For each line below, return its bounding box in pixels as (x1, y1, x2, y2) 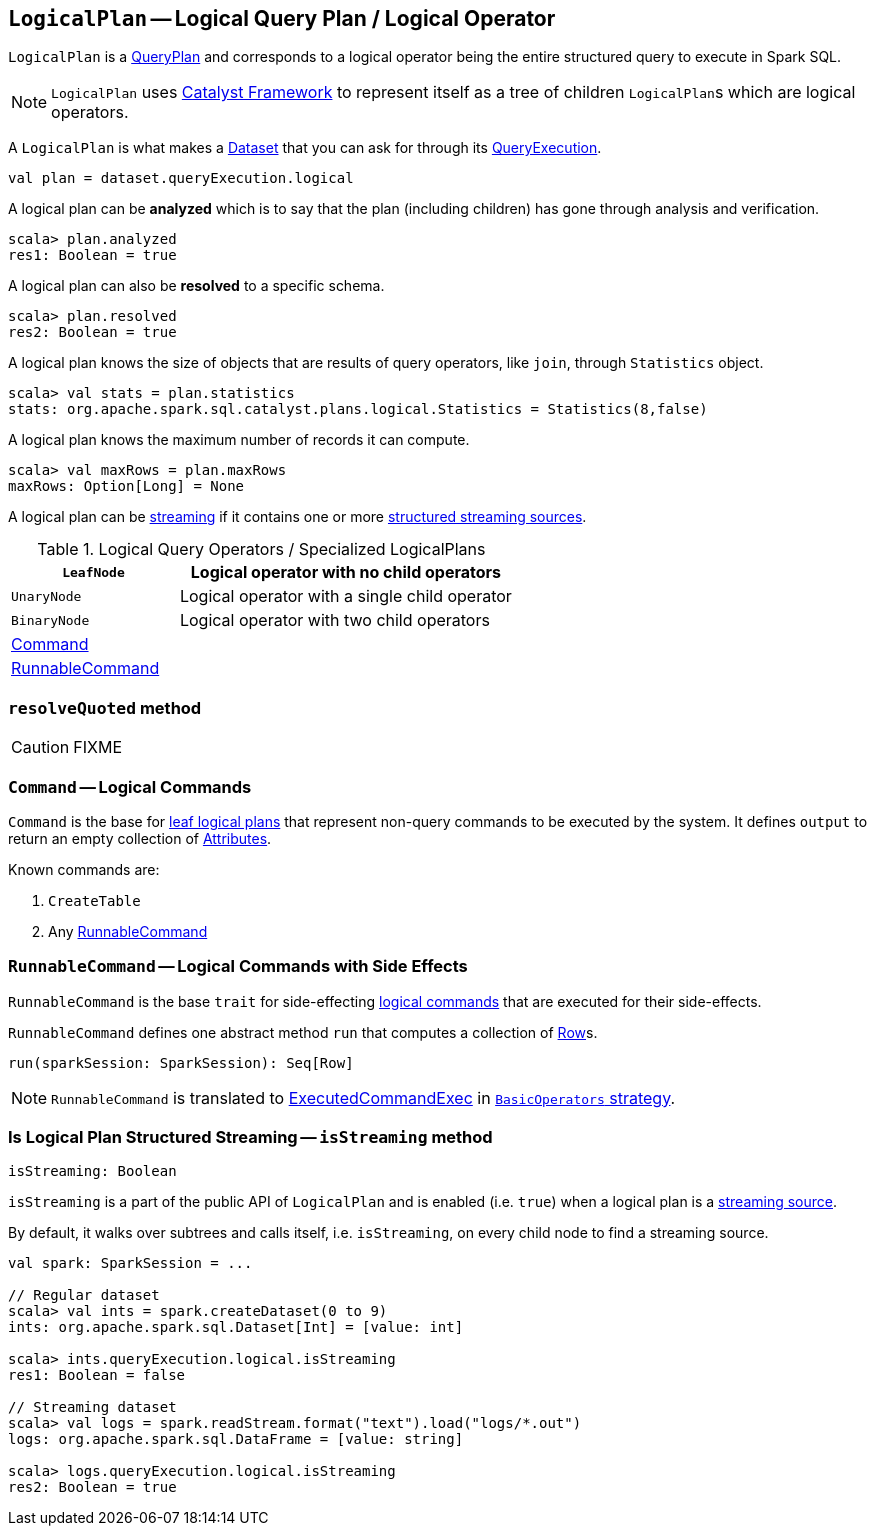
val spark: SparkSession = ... (8, 1255, 253, 1272)
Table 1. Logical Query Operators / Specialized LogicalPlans (37, 539, 486, 560)
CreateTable (48, 892, 141, 909)
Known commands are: (8, 860, 160, 878)
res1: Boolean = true (8, 247, 177, 264)
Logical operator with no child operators (190, 562, 502, 583)
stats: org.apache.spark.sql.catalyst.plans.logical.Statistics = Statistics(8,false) (8, 401, 708, 418)
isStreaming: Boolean (8, 1163, 177, 1180)
